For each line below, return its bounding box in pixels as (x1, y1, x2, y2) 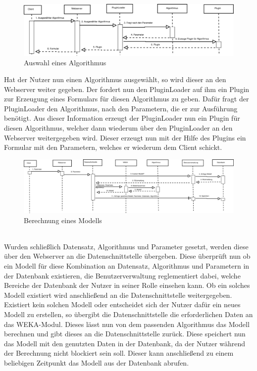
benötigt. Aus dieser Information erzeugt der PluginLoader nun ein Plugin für (4, 113, 240, 123)
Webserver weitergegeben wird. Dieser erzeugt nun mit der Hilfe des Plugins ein (4, 132, 246, 142)
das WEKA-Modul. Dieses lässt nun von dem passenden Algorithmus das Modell (4, 319, 250, 329)
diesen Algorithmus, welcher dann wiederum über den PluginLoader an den (4, 122, 233, 133)
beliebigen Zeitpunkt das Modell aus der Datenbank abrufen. (4, 357, 189, 368)
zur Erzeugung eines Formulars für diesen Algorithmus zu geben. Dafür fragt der (4, 93, 249, 104)
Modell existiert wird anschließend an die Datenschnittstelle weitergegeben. (4, 289, 232, 300)
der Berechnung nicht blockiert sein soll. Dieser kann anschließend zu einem (4, 348, 234, 358)
